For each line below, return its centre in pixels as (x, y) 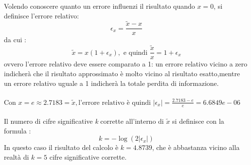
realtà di (17, 157)
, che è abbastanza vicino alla (196, 147)
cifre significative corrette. (88, 157)
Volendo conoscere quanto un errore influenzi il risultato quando (99, 6)
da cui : (15, 40)
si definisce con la (198, 121)
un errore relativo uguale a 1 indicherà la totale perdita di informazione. (111, 83)
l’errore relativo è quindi (115, 103)
